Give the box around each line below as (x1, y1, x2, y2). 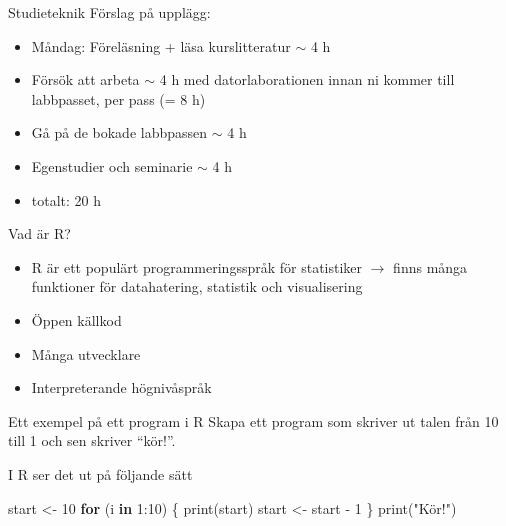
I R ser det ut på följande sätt (8, 463, 193, 484)
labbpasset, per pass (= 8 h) (31, 88, 206, 109)
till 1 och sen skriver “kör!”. (8, 430, 176, 451)
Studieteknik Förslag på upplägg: (8, 2, 211, 22)
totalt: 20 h (31, 189, 102, 210)
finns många (393, 256, 468, 277)
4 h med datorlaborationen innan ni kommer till (159, 69, 455, 90)
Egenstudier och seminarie (31, 155, 193, 176)
